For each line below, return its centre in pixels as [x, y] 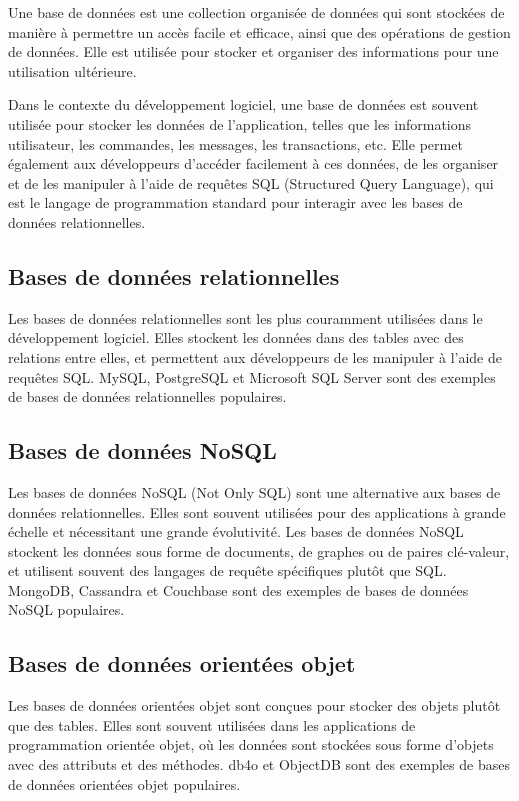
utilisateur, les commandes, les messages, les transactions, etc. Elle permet [235, 143]
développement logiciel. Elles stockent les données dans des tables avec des [236, 337]
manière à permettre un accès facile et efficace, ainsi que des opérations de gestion [259, 31]
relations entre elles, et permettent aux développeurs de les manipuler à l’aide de [255, 356]
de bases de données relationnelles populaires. [147, 396]
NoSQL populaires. [66, 609]
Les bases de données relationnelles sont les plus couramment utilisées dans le [245, 317]
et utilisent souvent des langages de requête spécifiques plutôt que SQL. [227, 570]
